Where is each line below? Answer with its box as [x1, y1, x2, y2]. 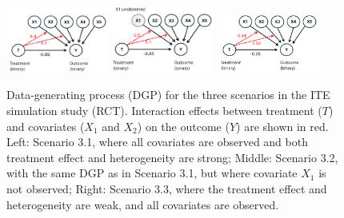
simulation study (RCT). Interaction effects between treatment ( [6, 102, 322, 119]
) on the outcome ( [137, 117, 230, 134]
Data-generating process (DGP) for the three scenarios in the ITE [6, 86, 330, 103]
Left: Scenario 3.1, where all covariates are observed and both [6, 133, 308, 150]
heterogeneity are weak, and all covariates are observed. [6, 196, 279, 212]
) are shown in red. [236, 117, 329, 134]
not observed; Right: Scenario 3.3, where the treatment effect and [6, 180, 327, 197]
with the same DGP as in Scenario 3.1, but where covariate [6, 164, 298, 181]
